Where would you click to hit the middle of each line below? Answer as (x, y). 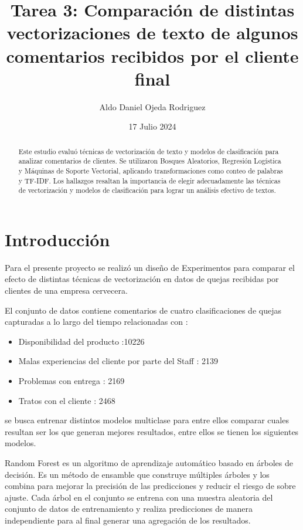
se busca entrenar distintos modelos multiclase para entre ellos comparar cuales (147, 420)
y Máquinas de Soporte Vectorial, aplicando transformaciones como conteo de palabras (151, 170)
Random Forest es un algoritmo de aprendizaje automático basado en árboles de (149, 463)
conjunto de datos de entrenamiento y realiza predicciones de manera (129, 509)
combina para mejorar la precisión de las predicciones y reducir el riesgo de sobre (150, 486)
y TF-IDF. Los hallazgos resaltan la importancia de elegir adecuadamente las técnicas (149, 180)
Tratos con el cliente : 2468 (67, 400)
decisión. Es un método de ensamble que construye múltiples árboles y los (137, 474)
